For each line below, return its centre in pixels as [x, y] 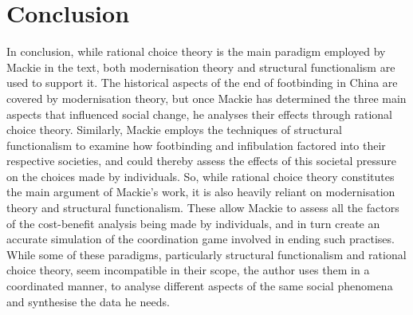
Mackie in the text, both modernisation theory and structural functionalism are [201, 67]
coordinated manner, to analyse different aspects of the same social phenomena [200, 286]
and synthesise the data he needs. [88, 301]
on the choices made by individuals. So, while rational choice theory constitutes [201, 176]
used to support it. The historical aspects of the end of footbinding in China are [202, 83]
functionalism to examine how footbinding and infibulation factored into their [196, 145]
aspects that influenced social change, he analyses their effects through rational [199, 114]
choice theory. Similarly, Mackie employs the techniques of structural [174, 130]
